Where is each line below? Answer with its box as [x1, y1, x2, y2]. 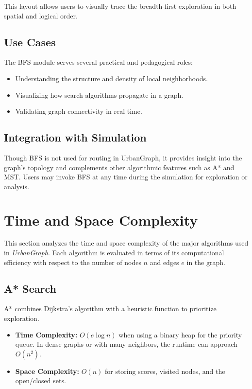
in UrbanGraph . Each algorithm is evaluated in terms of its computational [4, 248, 224, 258]
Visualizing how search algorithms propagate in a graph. [15, 89, 184, 100]
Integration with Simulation [4, 130, 147, 145]
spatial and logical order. [4, 10, 78, 20]
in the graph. [186, 257, 225, 267]
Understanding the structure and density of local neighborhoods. [15, 73, 208, 83]
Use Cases [4, 34, 56, 49]
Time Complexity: [15, 329, 78, 339]
